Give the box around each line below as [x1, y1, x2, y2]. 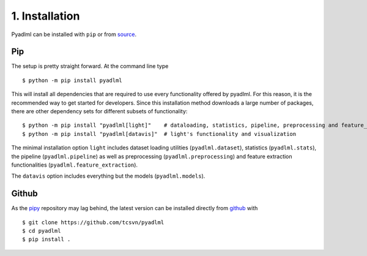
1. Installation [11, 9, 80, 23]
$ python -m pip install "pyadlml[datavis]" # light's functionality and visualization [22, 130, 297, 137]
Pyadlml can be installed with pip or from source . [11, 31, 137, 38]
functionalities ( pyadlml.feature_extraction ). [11, 161, 138, 168]
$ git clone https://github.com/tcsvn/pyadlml [22, 219, 165, 226]
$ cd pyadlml [22, 227, 61, 235]
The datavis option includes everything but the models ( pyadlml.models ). [11, 172, 206, 180]
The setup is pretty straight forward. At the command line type [11, 62, 169, 70]
